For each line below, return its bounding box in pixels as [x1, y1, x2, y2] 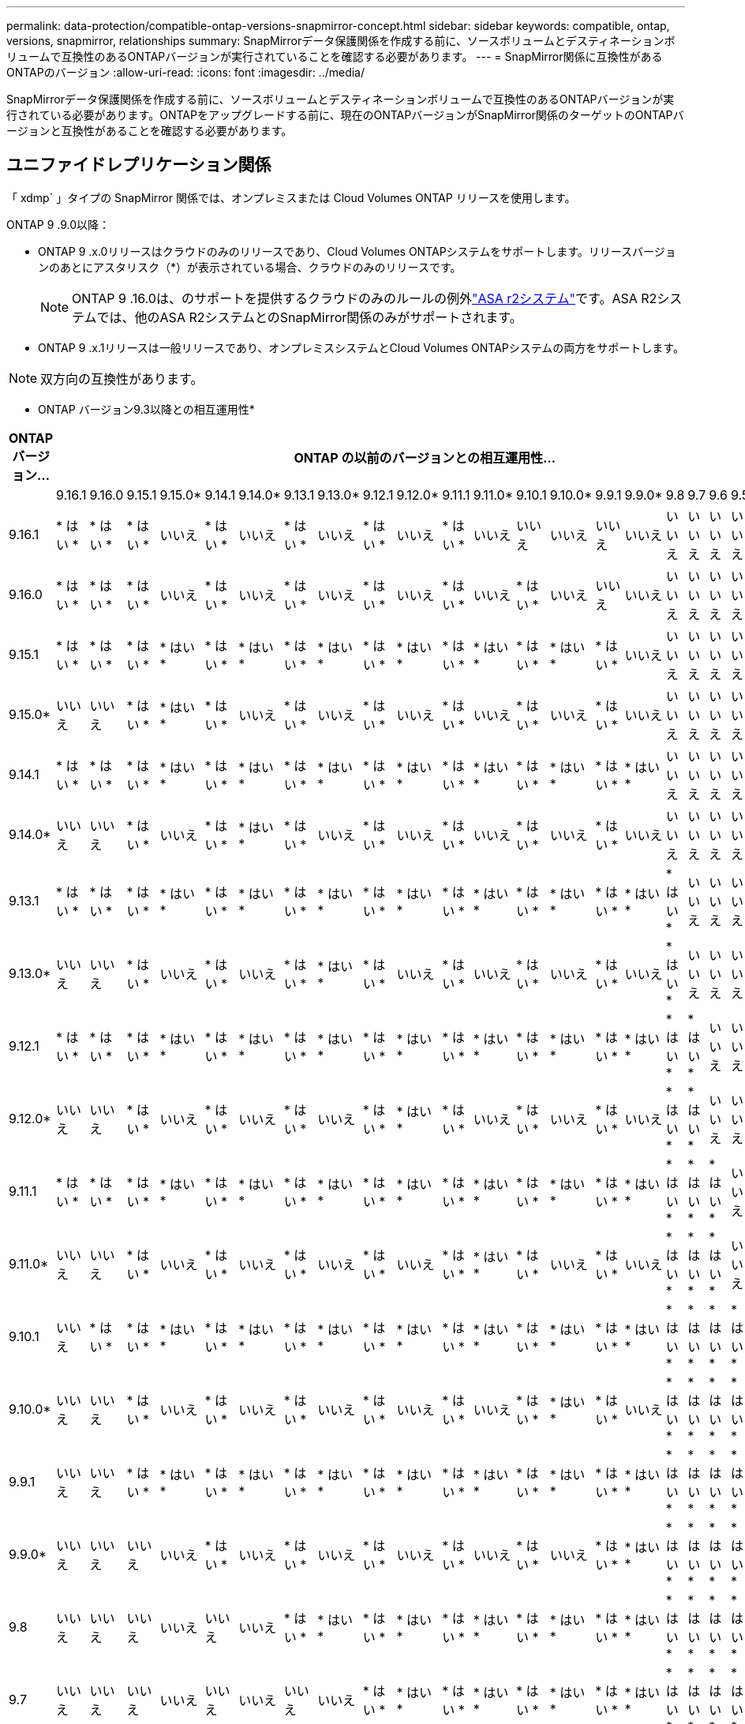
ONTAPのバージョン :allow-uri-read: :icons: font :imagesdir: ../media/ [6, 66, 365, 79]
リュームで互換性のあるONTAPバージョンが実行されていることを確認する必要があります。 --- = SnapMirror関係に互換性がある [6, 50, 663, 63]
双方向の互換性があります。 [40, 370, 204, 387]
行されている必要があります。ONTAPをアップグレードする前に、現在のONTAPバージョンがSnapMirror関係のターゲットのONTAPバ [6, 108, 684, 122]
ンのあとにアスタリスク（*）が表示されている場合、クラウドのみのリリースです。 [38, 260, 462, 274]
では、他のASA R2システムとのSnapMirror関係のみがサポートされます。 [96, 309, 522, 325]
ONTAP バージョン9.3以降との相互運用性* [38, 402, 255, 416]
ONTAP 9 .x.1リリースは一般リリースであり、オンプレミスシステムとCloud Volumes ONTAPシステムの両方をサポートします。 [38, 340, 684, 354]
